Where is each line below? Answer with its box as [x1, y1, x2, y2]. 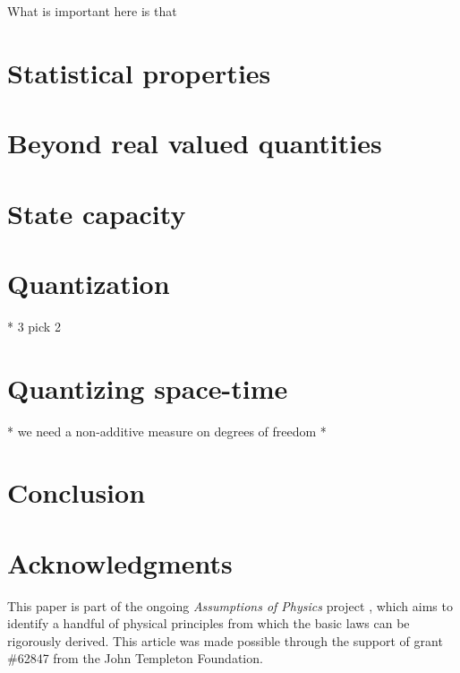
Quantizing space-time [7, 369, 288, 406]
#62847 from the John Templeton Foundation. [7, 649, 263, 668]
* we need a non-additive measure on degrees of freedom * [7, 421, 327, 440]
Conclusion [7, 474, 146, 511]
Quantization [7, 264, 170, 301]
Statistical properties [7, 54, 271, 91]
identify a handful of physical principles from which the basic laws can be [7, 614, 410, 633]
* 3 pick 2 [7, 316, 61, 335]
